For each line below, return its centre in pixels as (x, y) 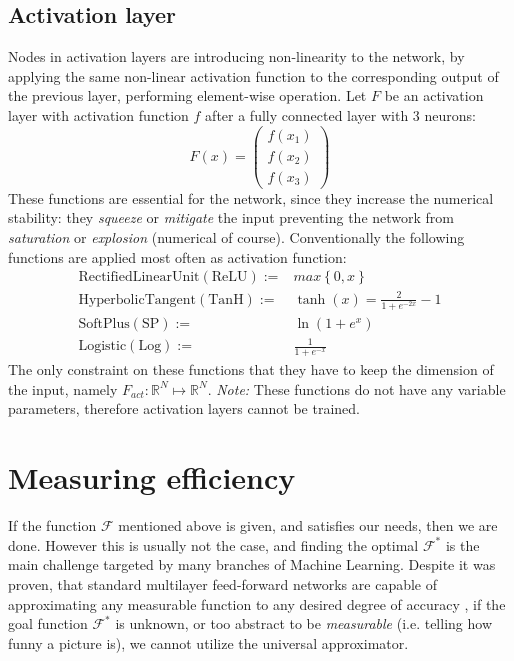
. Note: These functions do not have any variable (356, 388)
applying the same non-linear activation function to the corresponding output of (253, 75)
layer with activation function (98, 114)
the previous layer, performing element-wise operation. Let (187, 95)
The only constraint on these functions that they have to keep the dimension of (251, 369)
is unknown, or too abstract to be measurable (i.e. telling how (303, 623)
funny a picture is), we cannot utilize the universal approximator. (208, 642)
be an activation (434, 95)
